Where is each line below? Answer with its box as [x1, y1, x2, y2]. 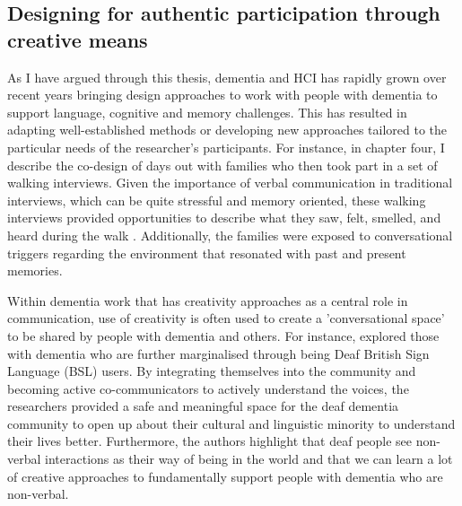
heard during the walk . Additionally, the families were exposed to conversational [7, 225, 453, 244]
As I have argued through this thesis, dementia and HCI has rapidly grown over [7, 67, 447, 86]
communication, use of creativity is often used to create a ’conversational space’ [7, 309, 445, 327]
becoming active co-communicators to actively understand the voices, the [7, 379, 409, 397]
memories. [7, 261, 63, 280]
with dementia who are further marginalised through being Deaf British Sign [7, 344, 430, 362]
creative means [7, 25, 148, 53]
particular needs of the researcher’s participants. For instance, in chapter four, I [7, 137, 445, 156]
